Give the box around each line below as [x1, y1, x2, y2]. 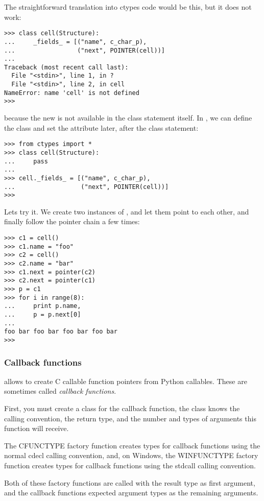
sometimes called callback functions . [4, 386, 116, 396]
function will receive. [4, 423, 69, 434]
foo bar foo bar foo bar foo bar [4, 328, 117, 336]
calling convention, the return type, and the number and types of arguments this [4, 413, 256, 423]
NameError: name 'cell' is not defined [4, 89, 139, 97]
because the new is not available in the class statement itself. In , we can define [4, 112, 252, 123]
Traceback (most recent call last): [4, 63, 129, 71]
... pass [4, 157, 48, 165]
